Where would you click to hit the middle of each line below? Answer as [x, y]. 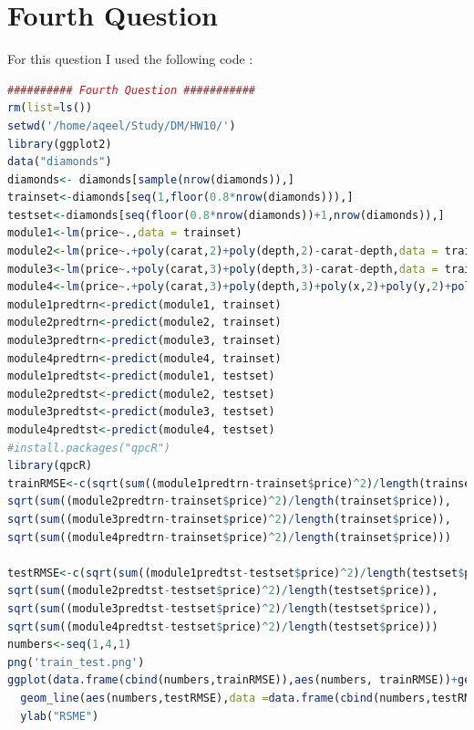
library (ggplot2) [60, 144]
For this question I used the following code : [130, 59]
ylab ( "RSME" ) [60, 716]
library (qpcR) [50, 466]
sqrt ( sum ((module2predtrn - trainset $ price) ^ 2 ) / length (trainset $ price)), [229, 501]
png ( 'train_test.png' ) [76, 662]
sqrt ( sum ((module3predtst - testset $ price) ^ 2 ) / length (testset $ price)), [223, 608]
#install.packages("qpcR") [89, 448]
